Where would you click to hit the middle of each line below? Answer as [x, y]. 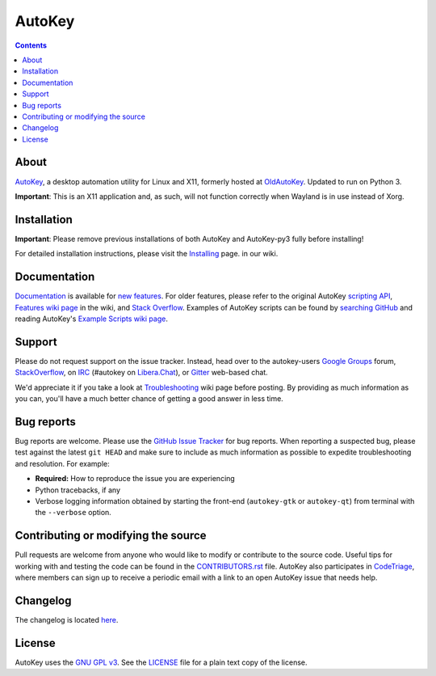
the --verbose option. [73, 513]
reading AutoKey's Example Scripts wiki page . [92, 319]
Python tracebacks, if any [78, 490]
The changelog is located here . [67, 619]
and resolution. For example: [62, 463]
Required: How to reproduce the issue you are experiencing [135, 479]
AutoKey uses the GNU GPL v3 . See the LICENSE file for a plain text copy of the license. [161, 662]
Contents [31, 45]
